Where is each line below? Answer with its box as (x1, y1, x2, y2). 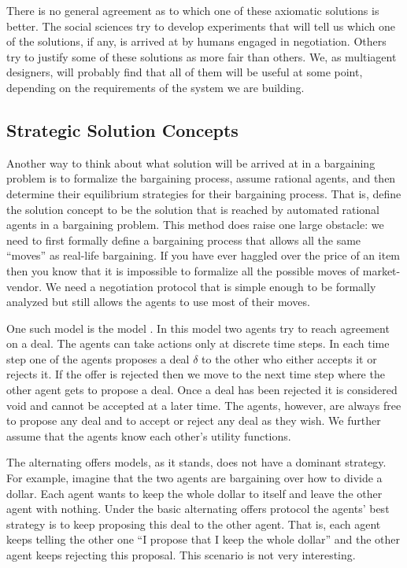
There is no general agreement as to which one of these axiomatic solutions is (6, 2, 379, 18)
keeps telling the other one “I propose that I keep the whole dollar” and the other (6, 531, 401, 548)
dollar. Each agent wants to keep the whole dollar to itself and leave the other (6, 485, 383, 501)
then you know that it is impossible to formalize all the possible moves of (6, 262, 360, 278)
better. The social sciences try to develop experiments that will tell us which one (6, 17, 395, 34)
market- (362, 262, 401, 278)
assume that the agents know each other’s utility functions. (6, 427, 291, 444)
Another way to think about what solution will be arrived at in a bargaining (6, 154, 376, 171)
